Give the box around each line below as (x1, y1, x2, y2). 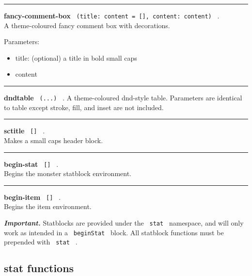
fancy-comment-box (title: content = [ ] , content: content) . (4, 11, 220, 20)
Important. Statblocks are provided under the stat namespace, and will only (4, 218, 244, 228)
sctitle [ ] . (4, 126, 45, 136)
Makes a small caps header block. (4, 135, 103, 145)
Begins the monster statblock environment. (4, 168, 131, 179)
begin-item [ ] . (4, 192, 61, 202)
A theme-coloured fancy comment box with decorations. (4, 20, 170, 30)
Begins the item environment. (4, 201, 92, 211)
